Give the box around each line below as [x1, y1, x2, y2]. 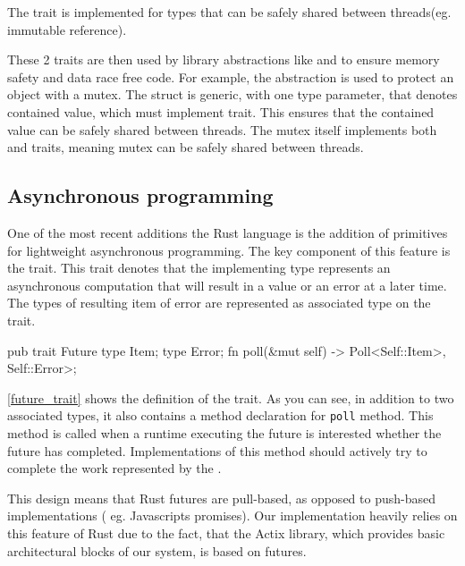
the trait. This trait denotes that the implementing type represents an [7, 258, 391, 277]
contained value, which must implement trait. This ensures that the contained [7, 102, 435, 121]
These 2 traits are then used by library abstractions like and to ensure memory [7, 50, 440, 69]
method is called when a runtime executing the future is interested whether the [7, 423, 442, 442]
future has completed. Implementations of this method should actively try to [7, 441, 427, 460]
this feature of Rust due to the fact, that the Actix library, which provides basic [7, 523, 445, 542]
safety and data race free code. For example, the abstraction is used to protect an [7, 67, 454, 86]
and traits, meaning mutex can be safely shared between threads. [7, 138, 364, 156]
